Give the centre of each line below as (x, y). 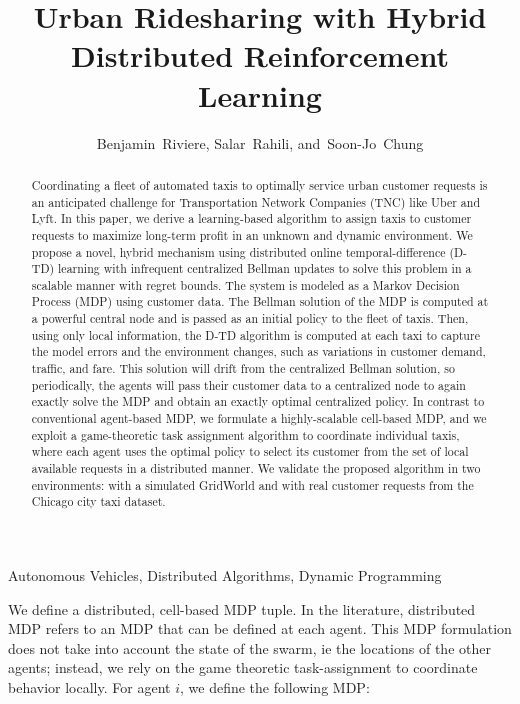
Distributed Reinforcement (260, 55)
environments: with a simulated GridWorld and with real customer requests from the (252, 484)
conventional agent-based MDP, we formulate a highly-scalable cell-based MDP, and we (259, 418)
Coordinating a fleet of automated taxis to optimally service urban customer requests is (259, 184)
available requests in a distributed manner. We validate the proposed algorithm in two (256, 468)
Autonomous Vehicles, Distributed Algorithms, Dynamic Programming (225, 575)
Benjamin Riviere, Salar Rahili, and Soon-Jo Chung (260, 142)
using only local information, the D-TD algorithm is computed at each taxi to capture (255, 334)
